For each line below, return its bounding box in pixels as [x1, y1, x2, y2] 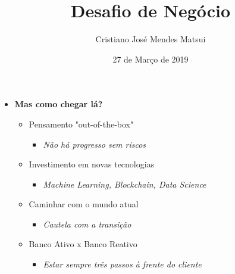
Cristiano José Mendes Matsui [95, 33, 206, 45]
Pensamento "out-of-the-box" [29, 117, 134, 130]
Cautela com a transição [43, 217, 131, 230]
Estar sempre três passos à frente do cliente [43, 258, 202, 270]
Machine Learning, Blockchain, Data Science [43, 178, 206, 190]
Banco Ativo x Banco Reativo [29, 238, 137, 250]
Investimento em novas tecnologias [29, 158, 155, 170]
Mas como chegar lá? [14, 98, 103, 110]
